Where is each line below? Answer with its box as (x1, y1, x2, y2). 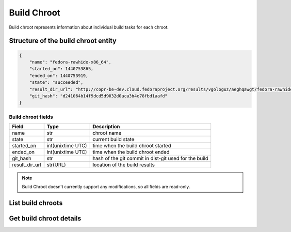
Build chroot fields (9, 113, 53, 120)
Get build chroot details (9, 215, 81, 223)
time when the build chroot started (92, 142, 172, 149)
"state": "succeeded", (29, 80, 83, 85)
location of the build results (92, 161, 155, 168)
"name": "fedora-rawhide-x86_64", (29, 59, 112, 65)
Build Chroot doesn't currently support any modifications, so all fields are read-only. (22, 184, 190, 190)
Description (92, 124, 120, 130)
